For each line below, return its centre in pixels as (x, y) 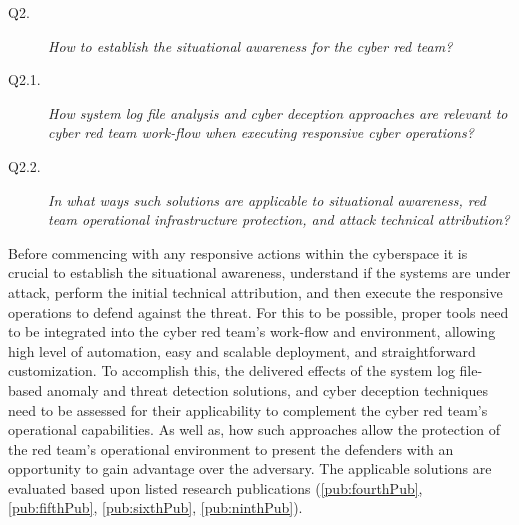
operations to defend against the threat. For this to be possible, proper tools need (258, 311)
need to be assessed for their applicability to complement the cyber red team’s (248, 409)
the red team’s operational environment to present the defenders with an (231, 448)
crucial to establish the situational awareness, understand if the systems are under (259, 272)
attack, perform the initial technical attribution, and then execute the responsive (255, 291)
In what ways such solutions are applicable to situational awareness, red (267, 199)
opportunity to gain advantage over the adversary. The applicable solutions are (250, 468)
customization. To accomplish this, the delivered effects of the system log (231, 370)
